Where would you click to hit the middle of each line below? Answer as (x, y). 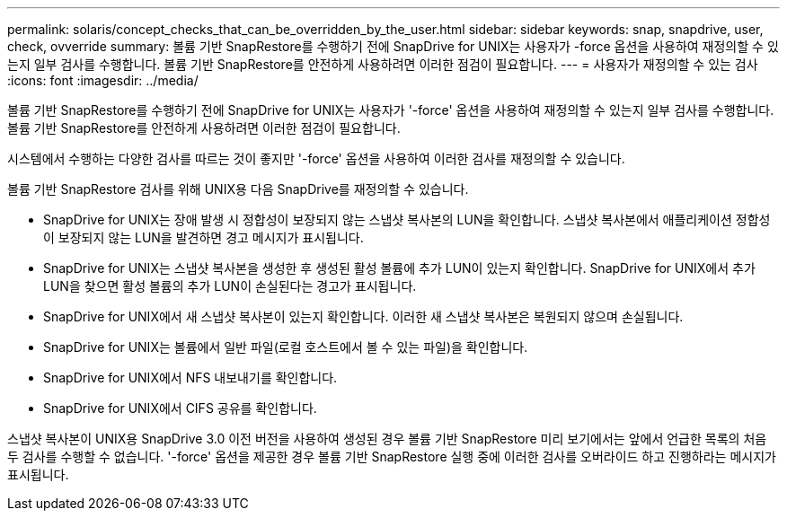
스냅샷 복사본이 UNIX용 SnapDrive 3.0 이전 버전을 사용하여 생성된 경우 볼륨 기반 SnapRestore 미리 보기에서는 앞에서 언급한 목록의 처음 (387, 439)
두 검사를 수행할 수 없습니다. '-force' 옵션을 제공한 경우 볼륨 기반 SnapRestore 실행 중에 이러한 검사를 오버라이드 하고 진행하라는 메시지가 (392, 457)
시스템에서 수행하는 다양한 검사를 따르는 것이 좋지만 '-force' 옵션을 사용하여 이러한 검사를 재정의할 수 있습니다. (316, 158)
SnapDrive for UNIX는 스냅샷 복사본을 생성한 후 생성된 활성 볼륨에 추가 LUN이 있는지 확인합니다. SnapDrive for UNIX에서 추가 (399, 268)
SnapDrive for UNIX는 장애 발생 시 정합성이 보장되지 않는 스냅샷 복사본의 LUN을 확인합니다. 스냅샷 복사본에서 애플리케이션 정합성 (407, 219)
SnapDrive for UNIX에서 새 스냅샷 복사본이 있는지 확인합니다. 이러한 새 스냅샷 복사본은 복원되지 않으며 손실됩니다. (363, 316)
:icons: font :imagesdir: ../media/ (103, 80)
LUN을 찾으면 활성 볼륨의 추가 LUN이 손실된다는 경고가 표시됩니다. (230, 286)
